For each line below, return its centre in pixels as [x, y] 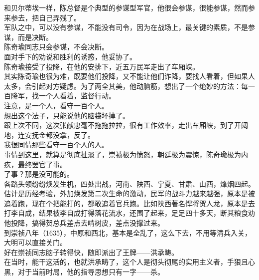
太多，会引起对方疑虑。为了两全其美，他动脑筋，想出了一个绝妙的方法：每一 [129, 86]
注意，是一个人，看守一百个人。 [56, 105]
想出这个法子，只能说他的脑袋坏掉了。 [67, 115]
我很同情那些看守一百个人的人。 [56, 144]
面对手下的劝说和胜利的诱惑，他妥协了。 [70, 56]
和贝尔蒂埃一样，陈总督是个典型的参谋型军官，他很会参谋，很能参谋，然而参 [129, 7]
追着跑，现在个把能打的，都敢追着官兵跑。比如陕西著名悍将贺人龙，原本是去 [129, 203]
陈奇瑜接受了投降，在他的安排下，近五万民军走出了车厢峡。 [102, 66]
